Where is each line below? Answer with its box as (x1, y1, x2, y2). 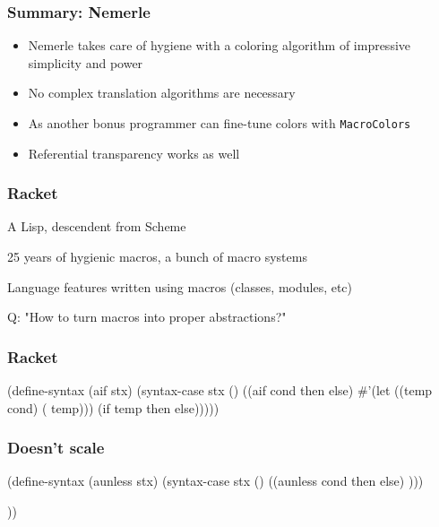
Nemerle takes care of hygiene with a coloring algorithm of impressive (28, 36, 411, 55)
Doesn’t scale (7, 436, 105, 459)
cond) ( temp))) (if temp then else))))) (7, 398, 219, 417)
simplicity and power (28, 53, 143, 72)
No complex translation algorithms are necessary (28, 83, 296, 102)
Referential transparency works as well (28, 143, 240, 162)
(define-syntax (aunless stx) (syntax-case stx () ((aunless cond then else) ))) (7, 471, 424, 490)
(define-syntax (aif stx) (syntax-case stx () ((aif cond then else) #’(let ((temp (7, 381, 433, 400)
